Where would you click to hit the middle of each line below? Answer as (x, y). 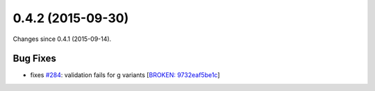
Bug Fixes (35, 59)
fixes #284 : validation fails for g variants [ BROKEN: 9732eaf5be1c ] (125, 75)
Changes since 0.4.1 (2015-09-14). (62, 39)
